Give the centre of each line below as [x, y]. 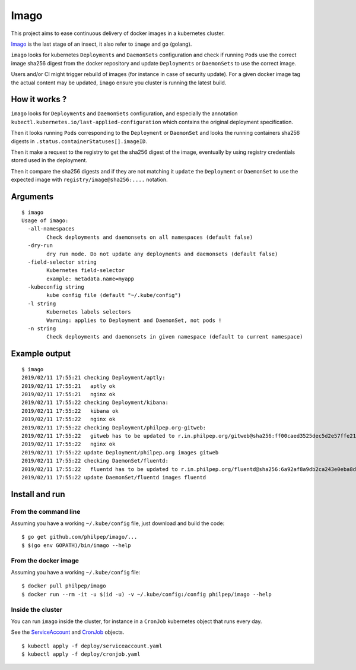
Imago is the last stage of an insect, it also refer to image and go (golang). [101, 44]
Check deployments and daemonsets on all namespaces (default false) [150, 237]
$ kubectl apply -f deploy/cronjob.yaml [81, 654]
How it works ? [39, 99]
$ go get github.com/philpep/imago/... [80, 537]
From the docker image [45, 560]
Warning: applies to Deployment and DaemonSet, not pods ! [134, 320]
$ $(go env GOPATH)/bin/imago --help [77, 545]
